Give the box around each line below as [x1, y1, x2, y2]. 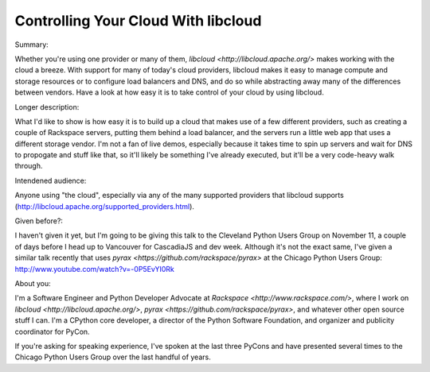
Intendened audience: [14, 176, 87, 185]
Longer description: [14, 102, 80, 111]
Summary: [14, 40, 49, 49]
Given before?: [14, 216, 64, 226]
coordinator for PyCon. [14, 327, 91, 336]
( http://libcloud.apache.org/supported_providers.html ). [14, 201, 195, 211]
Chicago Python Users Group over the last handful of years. [14, 352, 211, 362]
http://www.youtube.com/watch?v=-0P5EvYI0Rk [14, 264, 174, 273]
